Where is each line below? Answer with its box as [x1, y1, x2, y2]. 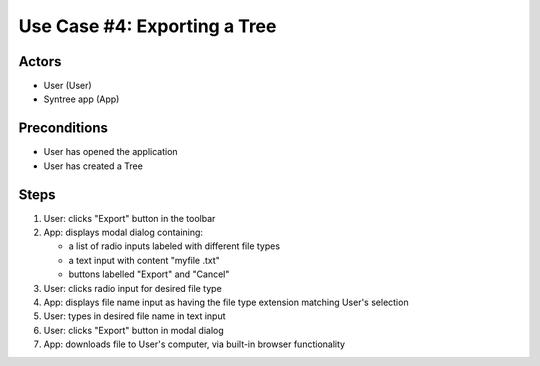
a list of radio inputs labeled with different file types [68, 240, 280, 252]
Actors [18, 53, 62, 70]
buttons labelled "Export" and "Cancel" [68, 268, 230, 280]
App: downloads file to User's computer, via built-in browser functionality [43, 338, 345, 350]
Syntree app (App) [43, 93, 120, 105]
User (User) [43, 80, 92, 92]
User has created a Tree [43, 160, 144, 172]
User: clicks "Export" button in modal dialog [43, 324, 224, 336]
